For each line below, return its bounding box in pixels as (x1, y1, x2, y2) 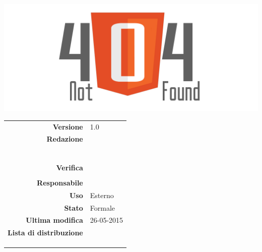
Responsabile (37, 177, 83, 187)
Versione (52, 121, 83, 132)
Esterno (90, 190, 114, 200)
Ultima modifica (26, 215, 83, 225)
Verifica (56, 162, 83, 172)
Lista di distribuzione (8, 227, 83, 238)
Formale (90, 202, 115, 213)
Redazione (46, 134, 83, 144)
